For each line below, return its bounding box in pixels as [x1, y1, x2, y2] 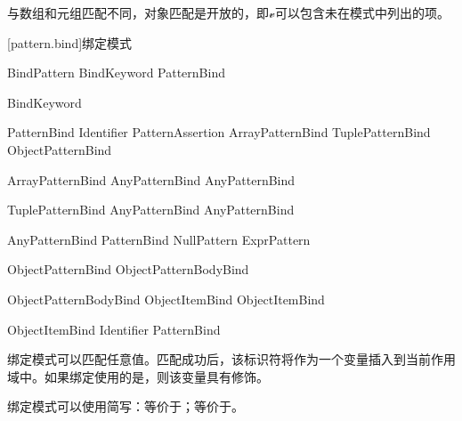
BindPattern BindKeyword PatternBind [7, 63, 225, 82]
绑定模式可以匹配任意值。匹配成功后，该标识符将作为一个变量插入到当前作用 [7, 350, 456, 368]
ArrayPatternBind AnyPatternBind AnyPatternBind [7, 170, 296, 189]
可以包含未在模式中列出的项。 [274, 4, 450, 21]
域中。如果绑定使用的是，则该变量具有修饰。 [7, 367, 269, 385]
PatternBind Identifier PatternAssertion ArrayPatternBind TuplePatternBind [7, 123, 431, 142]
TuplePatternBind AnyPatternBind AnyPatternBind [7, 200, 295, 219]
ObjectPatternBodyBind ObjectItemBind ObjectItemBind [7, 289, 325, 308]
